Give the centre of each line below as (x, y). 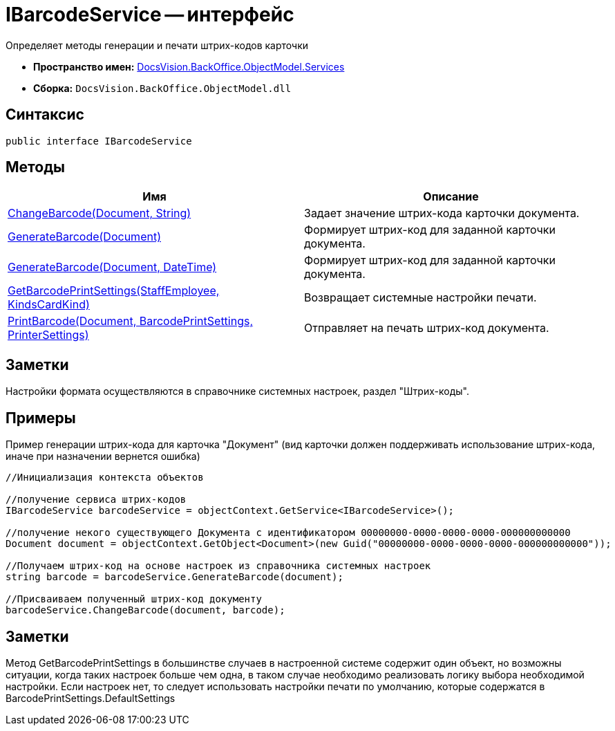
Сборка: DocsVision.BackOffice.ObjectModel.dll (162, 88)
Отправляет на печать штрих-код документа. (427, 328)
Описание (451, 197)
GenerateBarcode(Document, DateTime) (112, 267)
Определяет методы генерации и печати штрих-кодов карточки (157, 45)
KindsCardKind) (49, 305)
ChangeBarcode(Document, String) (100, 213)
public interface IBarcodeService (99, 141)
